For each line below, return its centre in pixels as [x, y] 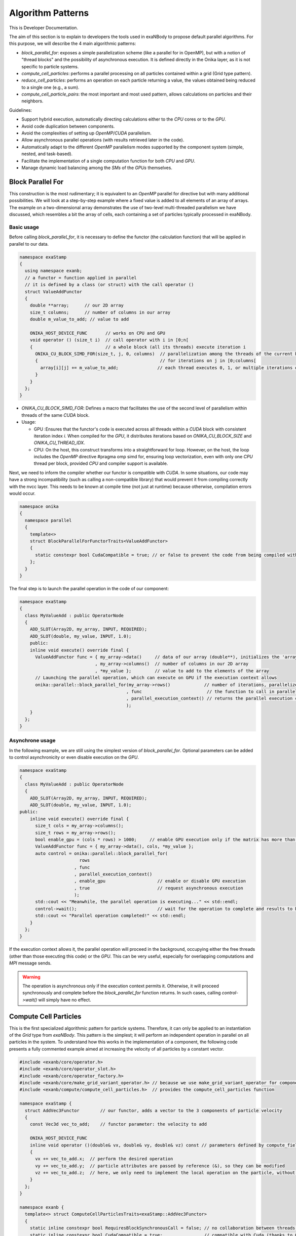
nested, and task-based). [47, 154]
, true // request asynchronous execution [159, 888]
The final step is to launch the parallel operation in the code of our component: [89, 588]
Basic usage [24, 227]
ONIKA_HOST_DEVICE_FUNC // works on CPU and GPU [97, 333]
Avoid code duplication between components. [68, 126]
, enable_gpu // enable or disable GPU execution [160, 881]
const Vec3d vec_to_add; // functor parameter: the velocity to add [118, 1124]
